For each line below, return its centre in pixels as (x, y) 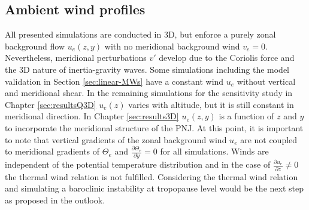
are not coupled (269, 139)
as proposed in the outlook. (55, 200)
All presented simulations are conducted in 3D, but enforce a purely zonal (140, 34)
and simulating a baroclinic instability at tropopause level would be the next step (154, 188)
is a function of (246, 116)
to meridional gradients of (52, 151)
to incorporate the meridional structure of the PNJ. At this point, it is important (154, 127)
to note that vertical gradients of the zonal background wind (116, 139)
